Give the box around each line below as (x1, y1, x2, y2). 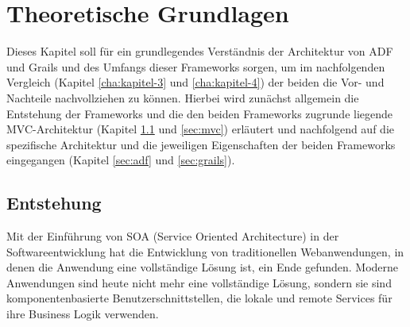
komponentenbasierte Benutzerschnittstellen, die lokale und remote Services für (6, 290, 393, 306)
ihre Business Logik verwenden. (6, 306, 159, 322)
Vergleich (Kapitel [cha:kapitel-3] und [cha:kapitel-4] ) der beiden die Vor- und (6, 74, 385, 90)
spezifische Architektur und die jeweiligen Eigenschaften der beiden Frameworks (6, 136, 396, 152)
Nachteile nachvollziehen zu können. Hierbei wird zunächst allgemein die (6, 89, 359, 106)
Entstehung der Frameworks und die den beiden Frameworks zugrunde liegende (6, 105, 393, 121)
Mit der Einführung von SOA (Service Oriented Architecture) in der (6, 228, 339, 244)
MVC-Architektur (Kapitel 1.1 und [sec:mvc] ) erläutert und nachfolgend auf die (6, 121, 394, 137)
